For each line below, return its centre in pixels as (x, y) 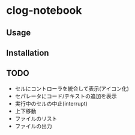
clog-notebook (44, 10)
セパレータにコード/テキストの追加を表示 (66, 96)
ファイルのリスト (36, 118)
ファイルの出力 (33, 126)
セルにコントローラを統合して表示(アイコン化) (72, 88)
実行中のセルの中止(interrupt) (51, 103)
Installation (28, 52)
